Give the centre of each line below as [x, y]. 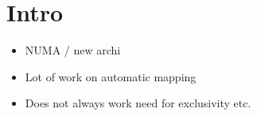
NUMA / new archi [73, 50]
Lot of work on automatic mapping [111, 76]
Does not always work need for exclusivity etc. [138, 103]
